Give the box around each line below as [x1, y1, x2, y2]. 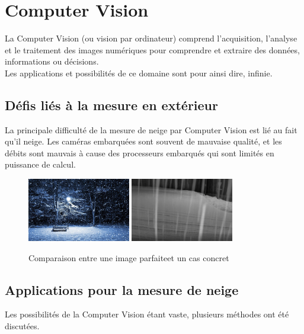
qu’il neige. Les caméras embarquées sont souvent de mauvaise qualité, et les [5, 135, 282, 147]
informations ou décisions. [5, 55, 99, 68]
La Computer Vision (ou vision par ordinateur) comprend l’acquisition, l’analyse [5, 32, 297, 44]
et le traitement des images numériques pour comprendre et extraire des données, [5, 43, 300, 56]
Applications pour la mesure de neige [5, 280, 239, 298]
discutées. [5, 320, 40, 332]
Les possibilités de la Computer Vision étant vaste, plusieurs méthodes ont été [5, 308, 289, 320]
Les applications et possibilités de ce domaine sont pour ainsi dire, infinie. [5, 66, 273, 79]
